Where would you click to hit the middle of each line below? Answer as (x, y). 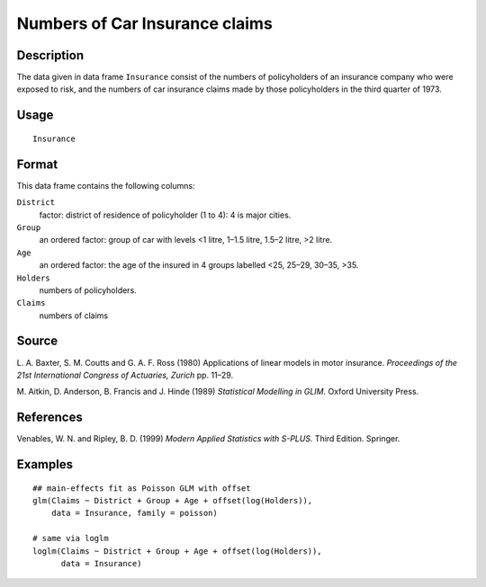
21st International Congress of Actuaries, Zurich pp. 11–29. (125, 375)
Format (37, 164)
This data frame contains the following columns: (106, 185)
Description (50, 55)
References (49, 418)
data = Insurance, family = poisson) (134, 513)
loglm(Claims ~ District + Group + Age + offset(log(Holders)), (178, 551)
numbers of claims (73, 316)
